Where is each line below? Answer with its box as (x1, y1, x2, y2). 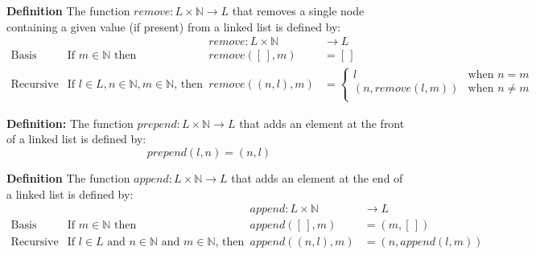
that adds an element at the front (239, 114, 405, 131)
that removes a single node (232, 2, 365, 19)
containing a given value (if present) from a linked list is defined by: (6, 18, 341, 35)
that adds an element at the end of (231, 170, 403, 187)
